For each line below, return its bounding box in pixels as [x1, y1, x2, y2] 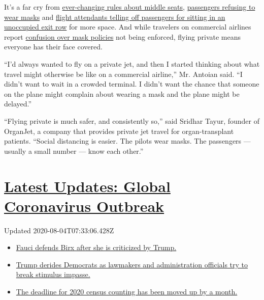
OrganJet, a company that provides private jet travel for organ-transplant [4, 125, 234, 136]
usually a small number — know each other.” [4, 145, 144, 156]
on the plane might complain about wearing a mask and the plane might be [4, 88, 240, 99]
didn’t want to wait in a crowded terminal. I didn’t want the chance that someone [4, 78, 259, 89]
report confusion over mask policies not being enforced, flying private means [4, 31, 241, 42]
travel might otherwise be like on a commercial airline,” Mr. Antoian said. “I [4, 68, 243, 79]
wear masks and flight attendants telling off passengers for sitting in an [4, 11, 225, 22]
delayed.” [4, 98, 32, 109]
